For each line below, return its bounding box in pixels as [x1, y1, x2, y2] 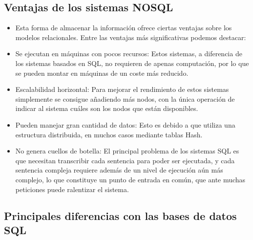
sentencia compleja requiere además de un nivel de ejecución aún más [15, 165, 223, 175]
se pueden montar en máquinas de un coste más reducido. [15, 67, 189, 78]
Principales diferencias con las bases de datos [4, 208, 237, 223]
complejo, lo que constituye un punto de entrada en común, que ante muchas [15, 174, 246, 184]
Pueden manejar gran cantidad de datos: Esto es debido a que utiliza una [15, 119, 235, 130]
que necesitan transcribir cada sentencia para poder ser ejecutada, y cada [15, 155, 235, 165]
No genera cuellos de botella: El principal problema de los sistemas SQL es [15, 146, 239, 156]
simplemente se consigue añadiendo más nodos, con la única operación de [15, 93, 235, 104]
